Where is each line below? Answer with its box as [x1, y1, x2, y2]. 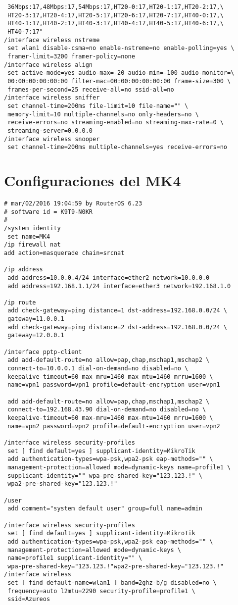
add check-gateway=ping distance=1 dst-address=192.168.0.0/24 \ [7, 307, 228, 314]
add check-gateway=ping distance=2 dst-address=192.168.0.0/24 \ [7, 323, 228, 331]
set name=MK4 [7, 233, 50, 240]
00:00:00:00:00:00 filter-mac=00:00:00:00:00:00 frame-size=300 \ [7, 77, 231, 85]
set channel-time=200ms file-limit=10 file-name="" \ [7, 102, 189, 109]
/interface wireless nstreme [4, 36, 100, 44]
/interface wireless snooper [4, 135, 100, 143]
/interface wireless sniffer [4, 94, 100, 101]
